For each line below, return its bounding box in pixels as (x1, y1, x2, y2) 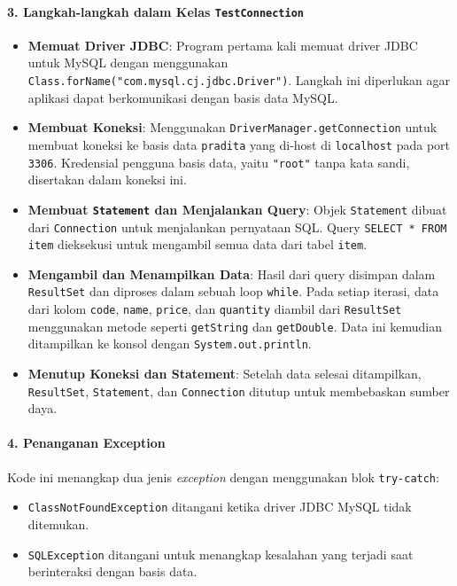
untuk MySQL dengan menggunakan (27, 53, 228, 72)
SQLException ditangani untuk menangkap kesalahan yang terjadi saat (27, 544, 414, 563)
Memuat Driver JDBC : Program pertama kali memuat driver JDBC (27, 35, 418, 54)
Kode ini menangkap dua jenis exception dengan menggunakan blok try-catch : (7, 467, 439, 486)
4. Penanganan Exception (7, 434, 166, 452)
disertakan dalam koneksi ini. (27, 170, 187, 189)
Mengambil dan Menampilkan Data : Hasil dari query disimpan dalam (27, 264, 436, 283)
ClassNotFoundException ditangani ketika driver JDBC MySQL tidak (27, 497, 412, 516)
